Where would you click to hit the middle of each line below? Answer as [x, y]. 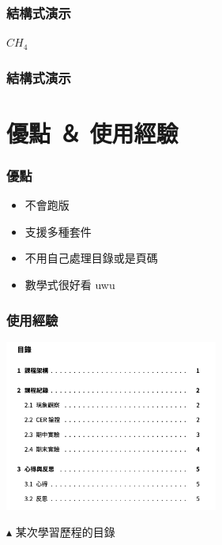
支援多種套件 [58, 231]
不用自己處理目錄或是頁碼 [91, 258]
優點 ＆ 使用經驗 [92, 132]
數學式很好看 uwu [70, 285]
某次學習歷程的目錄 [65, 532]
